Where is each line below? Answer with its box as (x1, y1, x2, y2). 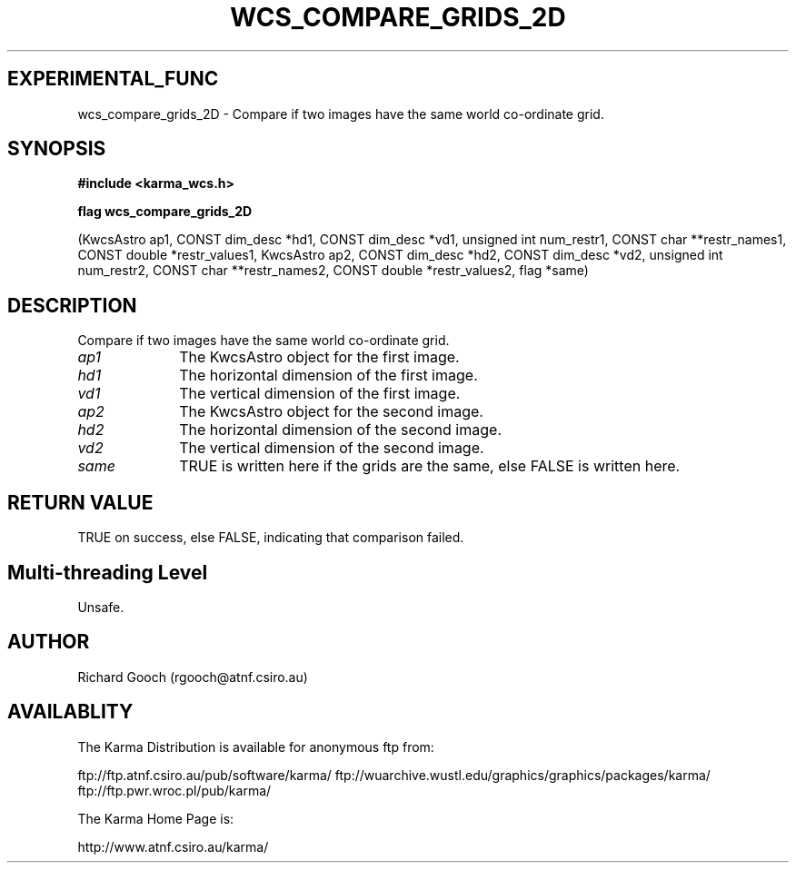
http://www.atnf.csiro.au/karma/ (77, 838, 269, 855)
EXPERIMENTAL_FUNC (7, 67, 219, 91)
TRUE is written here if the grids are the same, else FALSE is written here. (179, 457, 681, 476)
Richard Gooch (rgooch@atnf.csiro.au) (77, 668, 308, 685)
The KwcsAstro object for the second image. (179, 402, 483, 421)
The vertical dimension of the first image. (179, 384, 461, 403)
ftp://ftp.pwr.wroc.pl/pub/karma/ (77, 782, 272, 798)
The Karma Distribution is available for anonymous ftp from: (77, 738, 434, 755)
